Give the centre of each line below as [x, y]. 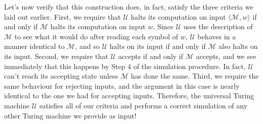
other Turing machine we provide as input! [70, 115]
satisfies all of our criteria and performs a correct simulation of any [143, 105]
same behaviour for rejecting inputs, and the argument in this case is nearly [122, 85]
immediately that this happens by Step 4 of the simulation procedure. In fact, [125, 66]
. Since [163, 26]
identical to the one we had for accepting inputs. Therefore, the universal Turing [129, 96]
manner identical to [34, 46]
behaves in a [217, 36]
